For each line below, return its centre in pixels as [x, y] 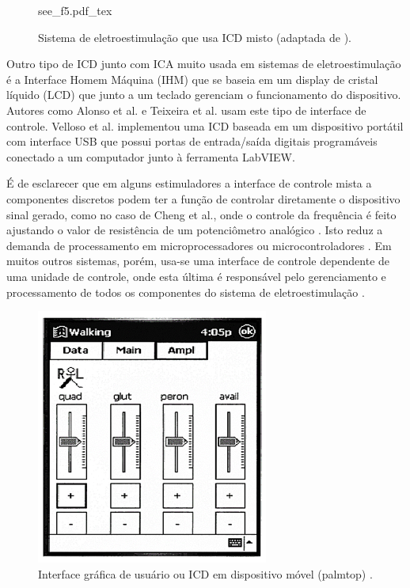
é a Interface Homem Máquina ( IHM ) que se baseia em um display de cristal [192, 79]
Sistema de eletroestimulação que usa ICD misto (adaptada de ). [195, 37]
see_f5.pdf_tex [75, 10]
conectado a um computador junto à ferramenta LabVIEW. [151, 156]
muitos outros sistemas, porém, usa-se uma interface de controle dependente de [198, 261]
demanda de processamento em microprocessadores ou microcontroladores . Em [199, 245]
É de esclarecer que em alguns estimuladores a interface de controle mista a [189, 183]
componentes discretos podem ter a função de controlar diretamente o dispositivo [203, 198]
